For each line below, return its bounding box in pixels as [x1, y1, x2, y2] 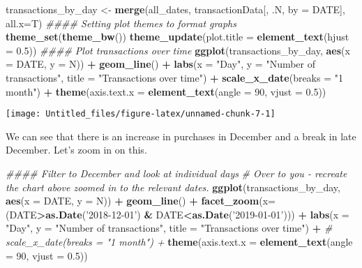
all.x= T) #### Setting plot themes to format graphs [6, 15, 236, 30]
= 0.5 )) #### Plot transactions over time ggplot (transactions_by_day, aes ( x [6, 43, 350, 57]
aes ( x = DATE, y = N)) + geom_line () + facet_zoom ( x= [6, 193, 276, 208]
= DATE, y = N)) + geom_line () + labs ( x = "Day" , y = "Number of [6, 57, 316, 71]
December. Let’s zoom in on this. [6, 142, 147, 157]
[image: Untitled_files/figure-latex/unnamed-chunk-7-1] [6, 109, 276, 119]
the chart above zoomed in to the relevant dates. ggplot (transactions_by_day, [6, 179, 340, 194]
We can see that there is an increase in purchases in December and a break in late [6, 128, 356, 143]
